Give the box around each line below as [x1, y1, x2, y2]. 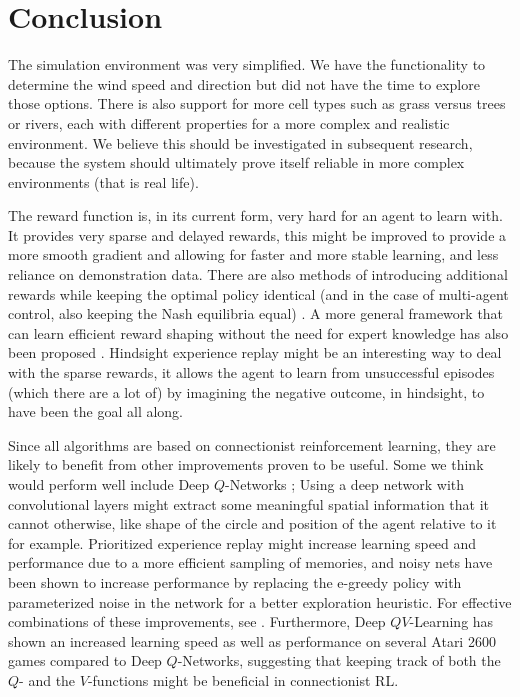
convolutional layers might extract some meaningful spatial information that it [8, 493, 490, 514]
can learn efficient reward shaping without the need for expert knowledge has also [8, 322, 509, 343]
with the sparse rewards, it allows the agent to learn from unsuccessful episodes [8, 362, 495, 383]
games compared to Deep [8, 650, 162, 671]
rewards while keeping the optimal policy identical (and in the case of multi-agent [8, 283, 509, 304]
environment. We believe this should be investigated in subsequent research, [8, 132, 473, 153]
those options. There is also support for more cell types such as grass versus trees [8, 93, 506, 114]
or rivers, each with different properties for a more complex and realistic [8, 112, 450, 133]
